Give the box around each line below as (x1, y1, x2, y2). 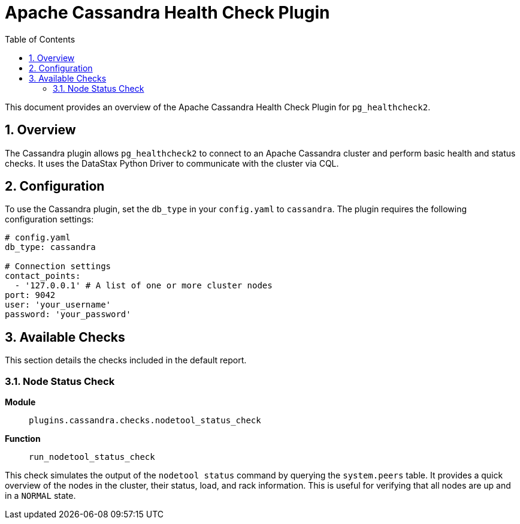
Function (5, 433, 41, 444)
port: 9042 (5, 290, 56, 300)
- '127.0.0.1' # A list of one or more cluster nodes (14, 281, 273, 291)
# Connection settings (5, 261, 111, 272)
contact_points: (5, 271, 81, 281)
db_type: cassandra (5, 242, 96, 252)
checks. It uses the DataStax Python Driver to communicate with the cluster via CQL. (5, 158, 339, 168)
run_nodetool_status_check (29, 452, 155, 462)
